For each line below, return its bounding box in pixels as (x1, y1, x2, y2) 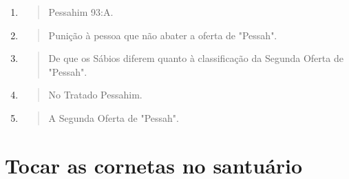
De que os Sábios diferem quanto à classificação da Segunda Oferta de (48, 51, 343, 65)
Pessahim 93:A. (48, 5, 114, 19)
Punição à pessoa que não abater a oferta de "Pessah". (48, 28, 277, 42)
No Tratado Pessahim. (48, 87, 142, 102)
